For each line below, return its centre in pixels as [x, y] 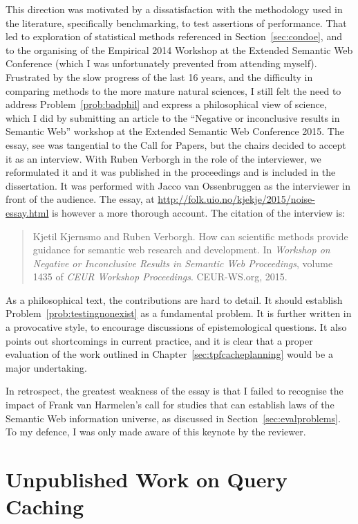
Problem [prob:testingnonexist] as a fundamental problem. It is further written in [179, 313]
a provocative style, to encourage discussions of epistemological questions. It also [176, 327]
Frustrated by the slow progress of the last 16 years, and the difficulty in [159, 76]
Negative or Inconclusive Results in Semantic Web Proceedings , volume [183, 263]
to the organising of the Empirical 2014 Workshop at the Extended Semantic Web [179, 49]
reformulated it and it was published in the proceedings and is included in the [171, 172]
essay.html [27, 212]
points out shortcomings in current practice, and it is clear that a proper [159, 340]
